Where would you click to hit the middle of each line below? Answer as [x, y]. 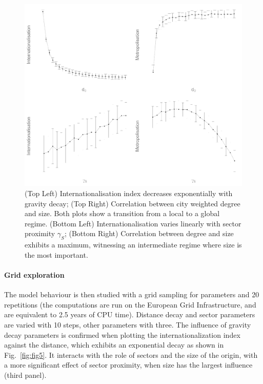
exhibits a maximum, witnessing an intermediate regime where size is [133, 245]
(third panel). [25, 375]
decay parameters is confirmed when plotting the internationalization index [122, 334]
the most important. [56, 254]
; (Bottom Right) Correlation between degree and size [149, 233]
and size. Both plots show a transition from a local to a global [122, 213]
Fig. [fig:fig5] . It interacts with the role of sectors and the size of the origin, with [131, 354]
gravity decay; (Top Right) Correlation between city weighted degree [133, 203]
